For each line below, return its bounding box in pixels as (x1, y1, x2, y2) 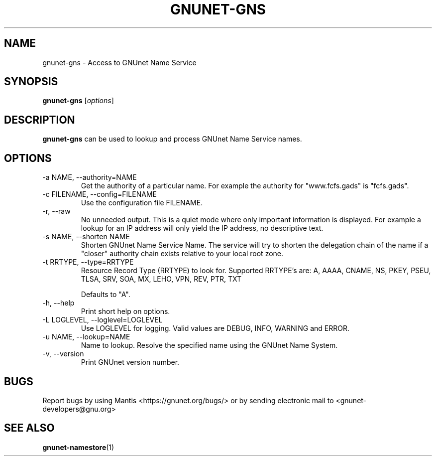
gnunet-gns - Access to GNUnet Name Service (42, 58, 197, 67)
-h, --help (42, 299, 75, 307)
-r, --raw (42, 207, 71, 216)
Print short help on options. (81, 307, 170, 316)
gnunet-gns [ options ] (42, 96, 114, 105)
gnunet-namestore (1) (42, 443, 114, 452)
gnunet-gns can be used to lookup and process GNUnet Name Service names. (42, 135, 302, 144)
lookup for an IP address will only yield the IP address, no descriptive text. (81, 224, 324, 233)
